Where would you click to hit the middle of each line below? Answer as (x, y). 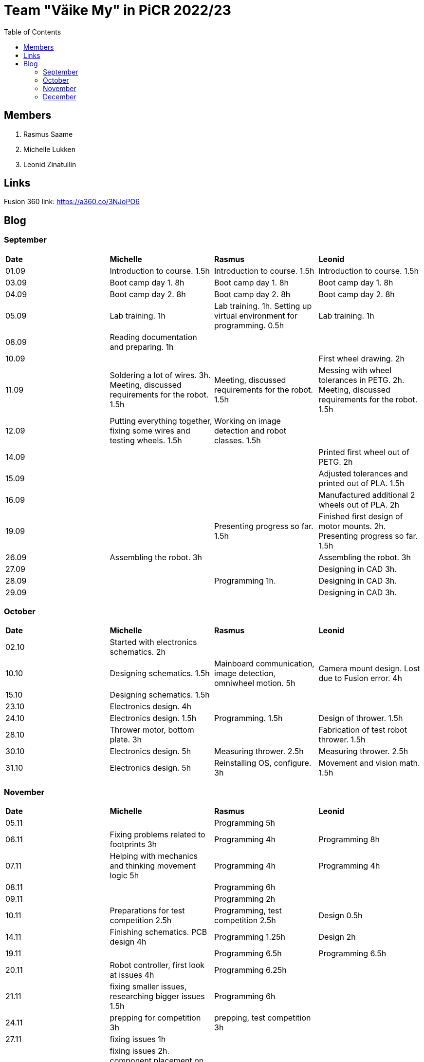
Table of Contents (33, 32)
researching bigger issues (157, 996)
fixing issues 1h (138, 1039)
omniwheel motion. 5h (255, 683)
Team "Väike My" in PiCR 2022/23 (118, 10)
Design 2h (337, 937)
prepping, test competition (263, 1018)
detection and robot (250, 430)
